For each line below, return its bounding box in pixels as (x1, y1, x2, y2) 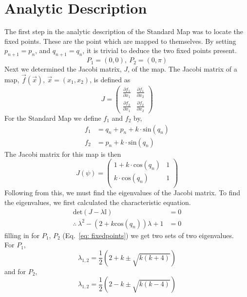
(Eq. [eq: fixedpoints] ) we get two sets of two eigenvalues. (62, 230, 234, 240)
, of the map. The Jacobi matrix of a (128, 64, 237, 74)
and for (4, 266, 26, 276)
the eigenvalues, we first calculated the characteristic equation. (4, 197, 191, 207)
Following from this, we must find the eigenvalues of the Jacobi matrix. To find (4, 187, 241, 198)
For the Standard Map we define (4, 112, 101, 123)
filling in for (4, 230, 40, 240)
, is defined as (89, 74, 131, 84)
